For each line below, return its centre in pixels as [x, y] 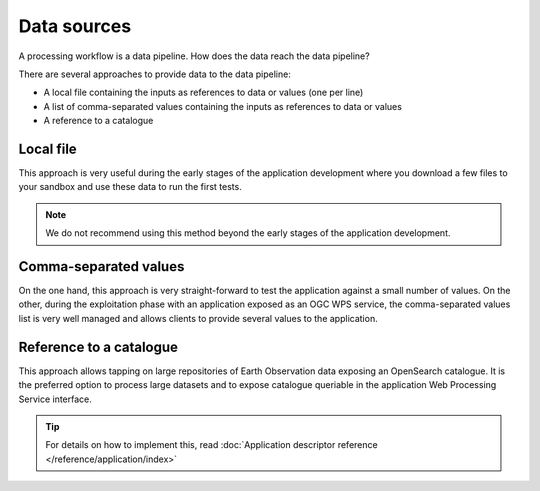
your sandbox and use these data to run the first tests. [130, 187]
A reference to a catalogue [98, 121]
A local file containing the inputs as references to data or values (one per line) [203, 92]
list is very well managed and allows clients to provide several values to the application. [198, 318]
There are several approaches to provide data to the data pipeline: [155, 74]
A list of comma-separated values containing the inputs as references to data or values [222, 106]
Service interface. [55, 399]
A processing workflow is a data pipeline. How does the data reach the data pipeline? [194, 56]
